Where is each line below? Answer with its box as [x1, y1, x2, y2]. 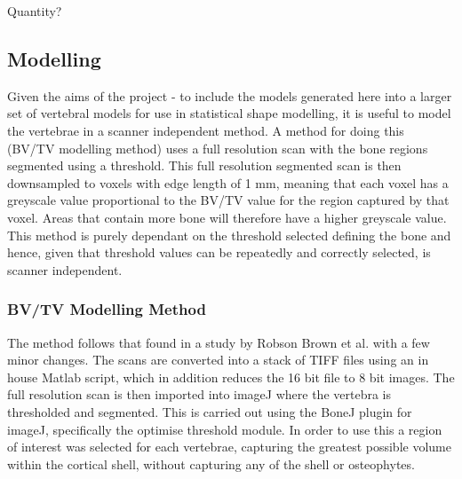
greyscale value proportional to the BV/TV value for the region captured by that [7, 191, 450, 209]
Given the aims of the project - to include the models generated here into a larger [7, 86, 452, 105]
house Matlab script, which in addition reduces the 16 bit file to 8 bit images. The [7, 367, 455, 386]
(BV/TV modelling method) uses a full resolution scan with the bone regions [7, 138, 428, 157]
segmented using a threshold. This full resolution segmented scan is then [7, 156, 402, 175]
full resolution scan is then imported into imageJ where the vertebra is [7, 385, 391, 404]
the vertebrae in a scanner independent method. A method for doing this [7, 121, 404, 139]
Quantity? [7, 2, 62, 20]
